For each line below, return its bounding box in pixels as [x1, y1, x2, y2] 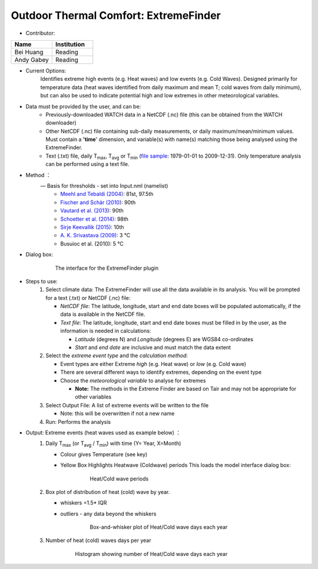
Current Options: [25, 67, 67, 74]
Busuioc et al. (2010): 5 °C [60, 240, 124, 247]
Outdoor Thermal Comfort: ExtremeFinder [11, 9, 221, 22]
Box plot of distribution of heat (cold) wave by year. [45, 488, 170, 495]
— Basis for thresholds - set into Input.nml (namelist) [40, 182, 168, 189]
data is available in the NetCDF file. [60, 310, 145, 318]
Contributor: [25, 30, 55, 37]
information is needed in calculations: [60, 328, 151, 335]
